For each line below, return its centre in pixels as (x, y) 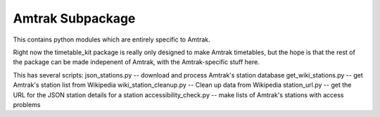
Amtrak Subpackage (74, 18)
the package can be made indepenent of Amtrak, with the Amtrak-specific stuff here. (137, 62)
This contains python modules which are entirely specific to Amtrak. (112, 39)
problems (27, 104)
